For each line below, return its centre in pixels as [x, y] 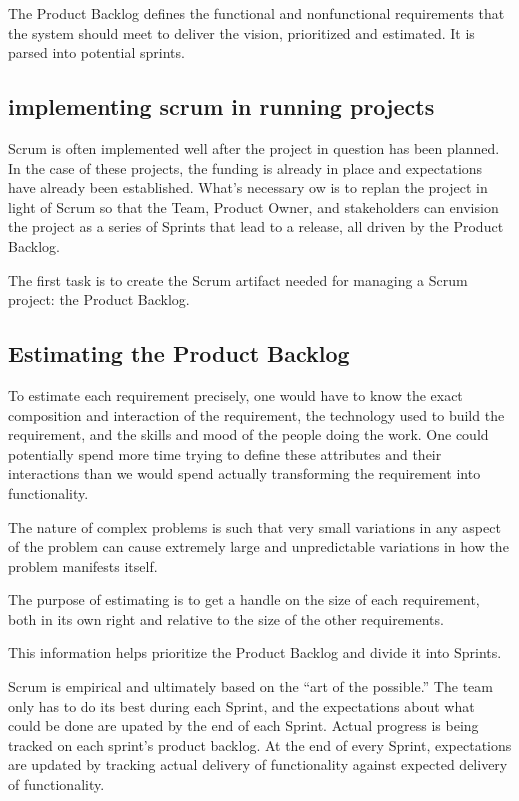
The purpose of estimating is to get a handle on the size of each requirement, [244, 599]
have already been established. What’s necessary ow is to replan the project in [248, 187]
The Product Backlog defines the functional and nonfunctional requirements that [256, 13]
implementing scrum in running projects [221, 106]
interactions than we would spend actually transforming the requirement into [244, 473]
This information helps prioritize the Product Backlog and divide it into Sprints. [255, 652]
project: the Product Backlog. [99, 299]
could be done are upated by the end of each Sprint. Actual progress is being [243, 725]
